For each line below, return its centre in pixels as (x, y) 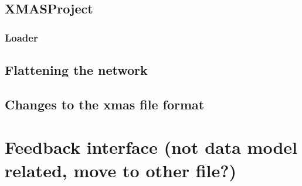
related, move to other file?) (121, 170)
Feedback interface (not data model (151, 147)
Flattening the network (76, 70)
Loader (21, 37)
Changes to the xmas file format (105, 104)
